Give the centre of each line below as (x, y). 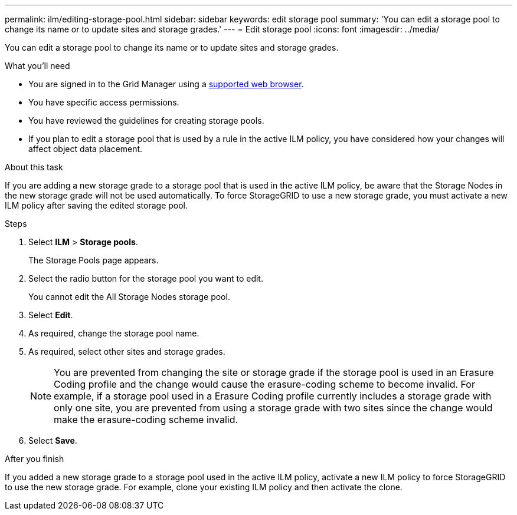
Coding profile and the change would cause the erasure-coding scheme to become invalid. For (264, 384)
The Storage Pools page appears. (94, 260)
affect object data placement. (86, 149)
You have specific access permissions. (104, 102)
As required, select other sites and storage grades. (127, 351)
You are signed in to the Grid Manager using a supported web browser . (166, 84)
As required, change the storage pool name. (114, 333)
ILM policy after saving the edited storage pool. (96, 205)
